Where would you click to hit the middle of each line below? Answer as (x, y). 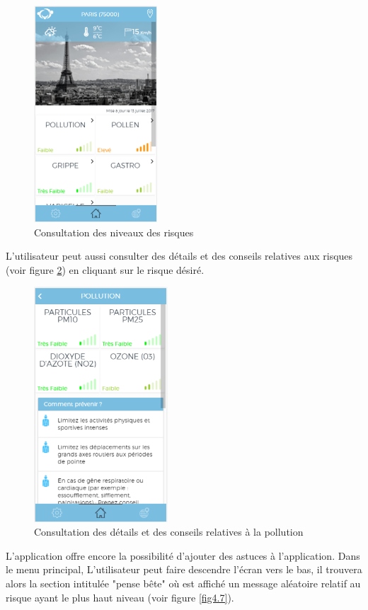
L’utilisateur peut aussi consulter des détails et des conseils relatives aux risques (179, 256)
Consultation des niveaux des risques (114, 232)
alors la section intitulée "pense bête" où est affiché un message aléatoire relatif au (183, 583)
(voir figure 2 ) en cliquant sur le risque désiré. (105, 269)
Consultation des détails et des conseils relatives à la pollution (169, 532)
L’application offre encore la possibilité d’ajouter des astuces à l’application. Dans (183, 555)
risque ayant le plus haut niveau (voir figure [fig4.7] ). (120, 597)
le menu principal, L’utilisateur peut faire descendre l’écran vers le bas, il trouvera (184, 569)
